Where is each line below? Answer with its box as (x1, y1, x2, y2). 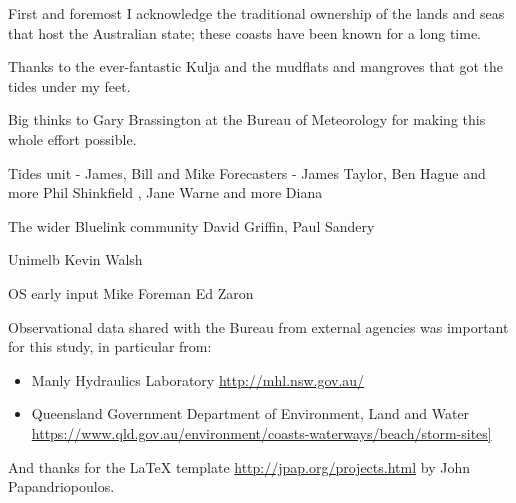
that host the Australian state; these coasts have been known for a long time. (8, 22, 482, 43)
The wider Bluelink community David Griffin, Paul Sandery (8, 215, 375, 236)
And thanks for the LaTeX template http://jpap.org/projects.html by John (8, 456, 470, 477)
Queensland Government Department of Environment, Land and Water (31, 403, 470, 424)
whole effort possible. (8, 128, 137, 149)
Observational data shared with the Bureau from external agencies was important (8, 316, 509, 337)
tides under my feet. (8, 75, 131, 96)
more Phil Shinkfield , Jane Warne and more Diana (8, 182, 323, 203)
